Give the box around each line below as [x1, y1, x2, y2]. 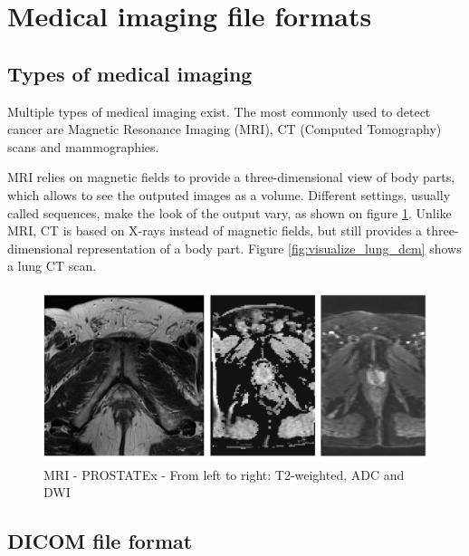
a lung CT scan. [7, 256, 97, 275]
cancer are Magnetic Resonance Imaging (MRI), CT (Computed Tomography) [7, 120, 442, 139]
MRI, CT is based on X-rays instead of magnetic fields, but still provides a [7, 221, 423, 240]
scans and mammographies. [7, 137, 159, 156]
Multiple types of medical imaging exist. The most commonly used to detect [7, 101, 431, 120]
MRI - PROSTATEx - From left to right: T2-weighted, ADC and [43, 465, 405, 484]
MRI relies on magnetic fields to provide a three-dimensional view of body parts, [7, 168, 455, 187]
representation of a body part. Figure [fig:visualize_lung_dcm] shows [77, 238, 462, 257]
